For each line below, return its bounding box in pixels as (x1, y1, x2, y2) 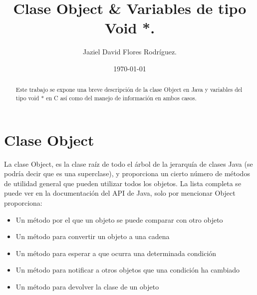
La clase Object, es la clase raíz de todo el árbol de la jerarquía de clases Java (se (4, 158, 253, 169)
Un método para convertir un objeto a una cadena (15, 231, 170, 242)
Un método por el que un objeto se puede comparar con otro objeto (15, 214, 223, 225)
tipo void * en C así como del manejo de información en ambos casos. (15, 93, 197, 102)
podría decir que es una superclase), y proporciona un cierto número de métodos (4, 168, 250, 179)
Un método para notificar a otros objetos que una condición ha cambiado (15, 265, 240, 275)
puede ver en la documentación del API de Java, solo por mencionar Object (4, 188, 236, 198)
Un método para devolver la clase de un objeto (15, 281, 159, 292)
